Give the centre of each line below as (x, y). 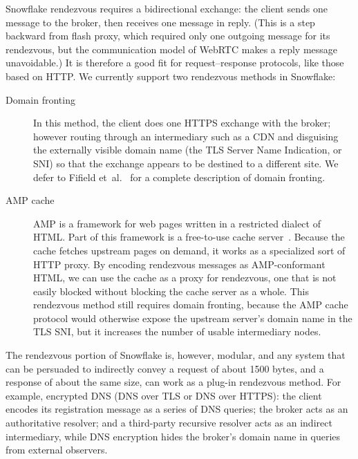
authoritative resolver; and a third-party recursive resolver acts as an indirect (169, 423)
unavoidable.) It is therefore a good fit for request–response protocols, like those (175, 63)
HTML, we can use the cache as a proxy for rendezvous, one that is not (185, 278)
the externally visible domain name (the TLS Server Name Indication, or (188, 150)
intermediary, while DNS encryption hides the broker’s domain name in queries (173, 436)
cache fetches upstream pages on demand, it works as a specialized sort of (189, 250)
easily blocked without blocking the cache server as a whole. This (171, 291)
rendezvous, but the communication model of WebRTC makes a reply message (172, 49)
